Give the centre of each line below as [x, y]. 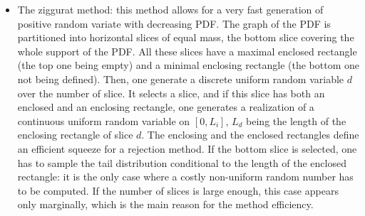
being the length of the [296, 120]
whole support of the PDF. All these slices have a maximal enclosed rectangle [187, 51]
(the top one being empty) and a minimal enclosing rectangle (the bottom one [189, 65]
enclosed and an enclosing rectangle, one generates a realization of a [166, 107]
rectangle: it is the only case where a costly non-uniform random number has [185, 177]
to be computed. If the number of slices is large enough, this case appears [178, 190]
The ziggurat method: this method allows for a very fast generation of [170, 9]
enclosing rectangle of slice [75, 135]
